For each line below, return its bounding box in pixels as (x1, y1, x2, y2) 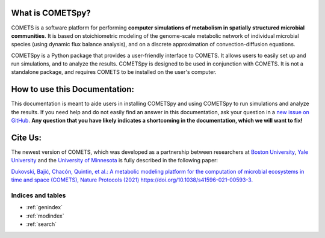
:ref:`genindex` (26, 204, 63, 211)
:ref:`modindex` (26, 212, 64, 219)
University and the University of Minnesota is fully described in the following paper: (11, 157, 218, 164)
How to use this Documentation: (11, 84, 135, 94)
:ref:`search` (26, 221, 57, 228)
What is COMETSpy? (11, 8, 91, 18)
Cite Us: (11, 132, 42, 142)
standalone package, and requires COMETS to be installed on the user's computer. (11, 69, 217, 76)
